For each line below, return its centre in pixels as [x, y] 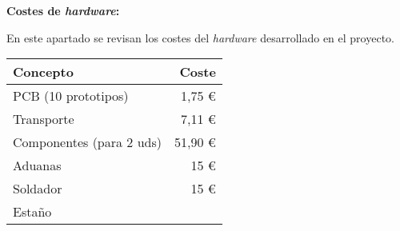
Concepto [43, 72]
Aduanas [37, 165]
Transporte [44, 119]
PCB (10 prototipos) [71, 96]
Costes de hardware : [63, 10]
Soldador [38, 189]
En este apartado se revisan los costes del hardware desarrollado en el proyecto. [200, 37]
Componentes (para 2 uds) [88, 142]
